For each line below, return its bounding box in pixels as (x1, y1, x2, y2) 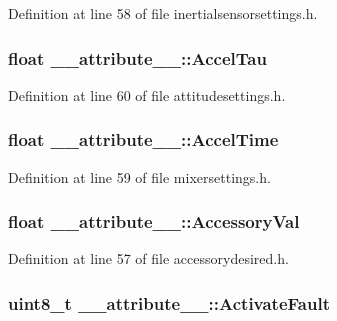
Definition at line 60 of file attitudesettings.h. (8, 84, 286, 105)
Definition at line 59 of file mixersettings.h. (8, 166, 271, 187)
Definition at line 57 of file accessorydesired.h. (8, 248, 289, 269)
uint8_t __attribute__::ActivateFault (8, 290, 330, 315)
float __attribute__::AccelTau (8, 45, 267, 70)
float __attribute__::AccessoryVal (8, 209, 300, 234)
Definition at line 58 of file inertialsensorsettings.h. (8, 3, 318, 23)
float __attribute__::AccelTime (8, 127, 279, 152)
